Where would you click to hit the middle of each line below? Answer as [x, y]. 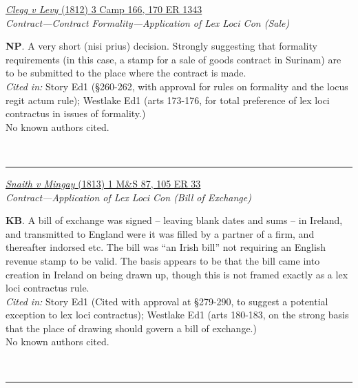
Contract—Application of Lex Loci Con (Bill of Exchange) [128, 197]
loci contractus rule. [48, 288]
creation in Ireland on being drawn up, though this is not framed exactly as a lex [177, 274]
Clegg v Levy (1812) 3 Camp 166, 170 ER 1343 [104, 9]
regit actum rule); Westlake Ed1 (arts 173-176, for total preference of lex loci [168, 100]
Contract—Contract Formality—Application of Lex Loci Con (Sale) [148, 22]
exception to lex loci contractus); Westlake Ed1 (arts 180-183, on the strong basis [177, 315]
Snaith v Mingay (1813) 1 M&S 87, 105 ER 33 [103, 183]
